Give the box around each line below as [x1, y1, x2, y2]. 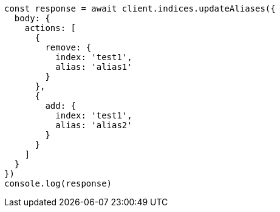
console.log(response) [4, 179, 112, 188]
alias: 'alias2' [55, 120, 132, 130]
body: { [14, 13, 50, 23]
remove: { [45, 43, 92, 52]
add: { [45, 101, 77, 111]
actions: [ [24, 23, 77, 33]
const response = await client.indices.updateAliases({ [4, 4, 276, 13]
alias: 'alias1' [55, 62, 132, 72]
